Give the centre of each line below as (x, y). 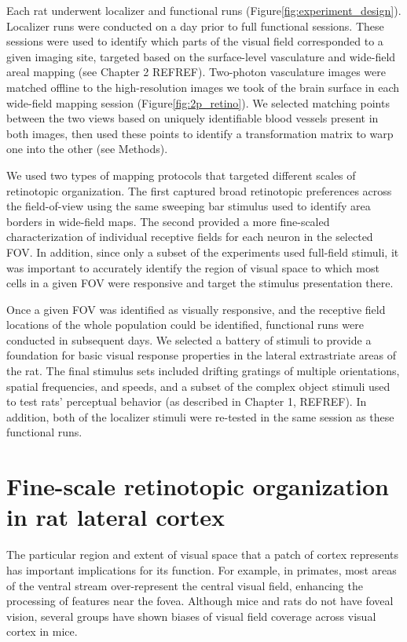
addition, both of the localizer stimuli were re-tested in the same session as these (200, 416)
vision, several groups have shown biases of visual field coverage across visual (191, 616)
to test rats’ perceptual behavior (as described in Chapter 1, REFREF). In (187, 401)
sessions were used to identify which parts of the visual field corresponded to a (195, 41)
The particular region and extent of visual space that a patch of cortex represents (203, 554)
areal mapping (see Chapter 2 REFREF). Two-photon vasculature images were (196, 72)
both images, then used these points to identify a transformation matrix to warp (200, 133)
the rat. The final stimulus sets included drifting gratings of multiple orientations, (203, 371)
